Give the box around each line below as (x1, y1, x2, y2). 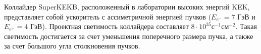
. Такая (235, 21, 257, 31)
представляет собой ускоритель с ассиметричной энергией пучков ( (4, 11, 212, 21)
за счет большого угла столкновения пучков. (4, 40, 140, 51)
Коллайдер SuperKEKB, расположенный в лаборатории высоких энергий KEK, (4, 1, 250, 11)
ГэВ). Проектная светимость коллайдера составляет (30, 21, 189, 31)
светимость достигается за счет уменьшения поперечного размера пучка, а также (4, 30, 253, 41)
